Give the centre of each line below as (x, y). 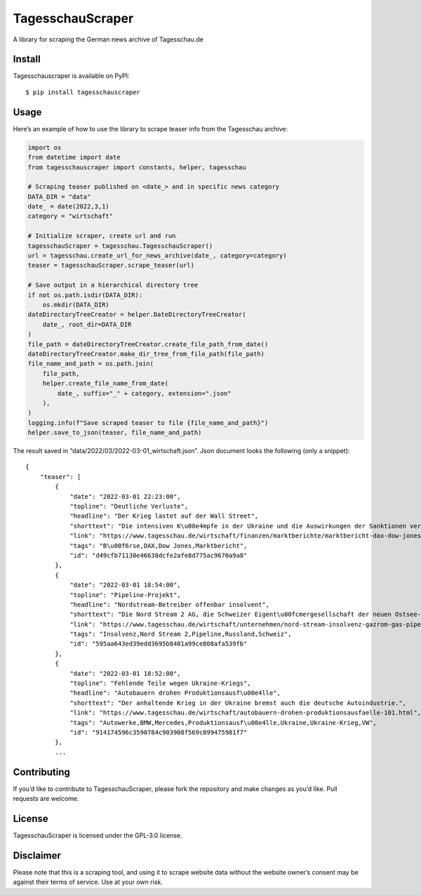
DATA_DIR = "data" (59, 196)
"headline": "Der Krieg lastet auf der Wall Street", (164, 516)
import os (45, 147)
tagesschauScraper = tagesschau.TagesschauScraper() (120, 246)
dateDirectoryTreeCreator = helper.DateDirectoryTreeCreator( (137, 315)
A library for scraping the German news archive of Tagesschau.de (108, 39)
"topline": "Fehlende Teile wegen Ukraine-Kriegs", (161, 684)
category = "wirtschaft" (71, 216)
